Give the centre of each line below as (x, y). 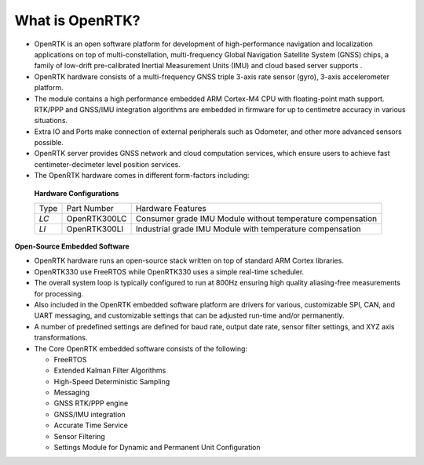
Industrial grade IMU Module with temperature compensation (248, 229)
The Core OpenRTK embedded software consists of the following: (141, 348)
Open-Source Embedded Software (72, 246)
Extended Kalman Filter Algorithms (110, 371)
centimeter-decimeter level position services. (107, 164)
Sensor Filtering (79, 436)
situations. (51, 121)
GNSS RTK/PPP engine (91, 403)
